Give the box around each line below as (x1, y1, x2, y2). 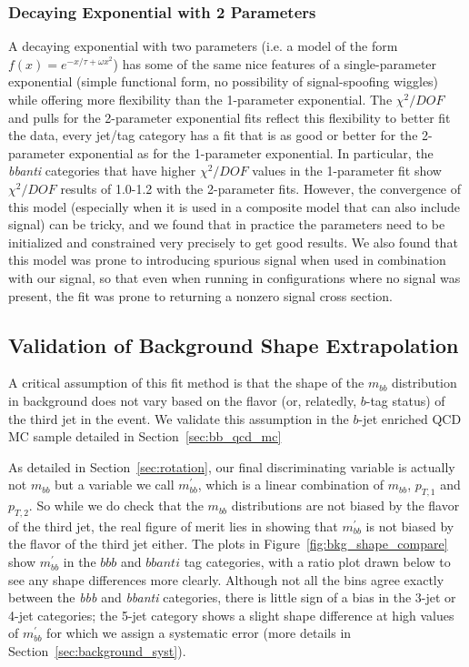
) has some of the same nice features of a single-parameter (113, 54, 437, 73)
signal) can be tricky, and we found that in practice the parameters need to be (8, 215, 445, 234)
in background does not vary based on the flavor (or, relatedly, (8, 390, 357, 409)
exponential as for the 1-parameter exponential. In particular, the (68, 143, 434, 162)
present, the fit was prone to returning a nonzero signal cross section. (8, 286, 394, 305)
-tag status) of (365, 390, 445, 409)
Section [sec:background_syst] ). (8, 642, 186, 661)
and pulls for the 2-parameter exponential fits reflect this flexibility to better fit (8, 107, 451, 126)
